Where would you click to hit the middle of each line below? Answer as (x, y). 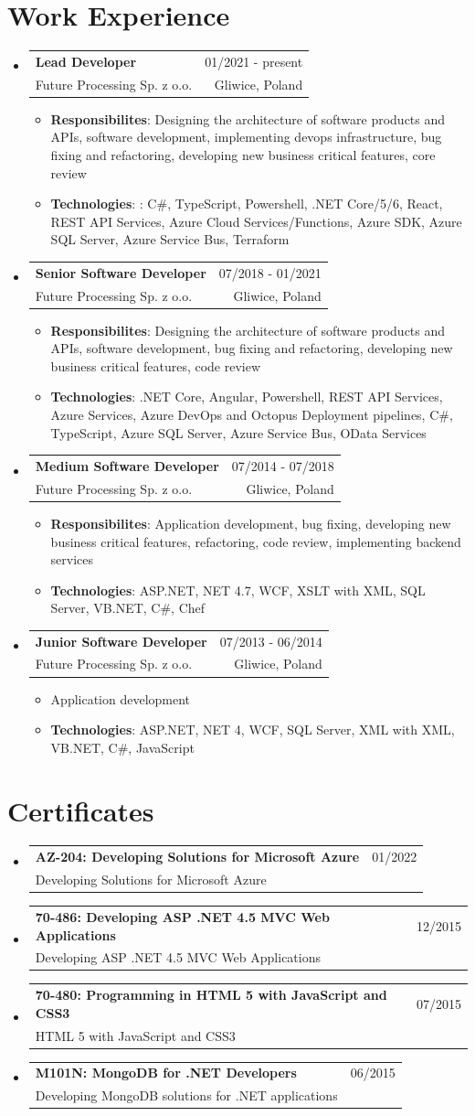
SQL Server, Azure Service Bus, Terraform (170, 239)
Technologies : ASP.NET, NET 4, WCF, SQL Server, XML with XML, (253, 730)
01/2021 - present (254, 61)
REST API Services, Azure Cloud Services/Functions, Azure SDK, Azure (256, 221)
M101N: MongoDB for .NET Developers (166, 1073)
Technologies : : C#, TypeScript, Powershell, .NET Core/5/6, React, (247, 204)
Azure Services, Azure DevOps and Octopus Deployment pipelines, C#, (252, 415)
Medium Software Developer (127, 465)
